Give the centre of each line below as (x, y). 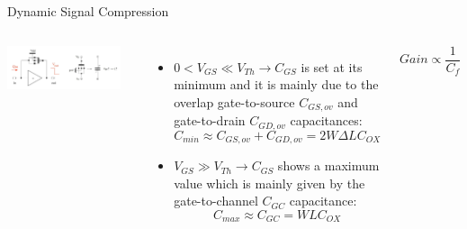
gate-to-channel (216, 201)
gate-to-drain (210, 120)
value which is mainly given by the (269, 183)
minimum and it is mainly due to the (276, 84)
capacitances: (326, 120)
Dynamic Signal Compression (88, 11)
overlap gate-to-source (234, 101)
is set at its (332, 66)
